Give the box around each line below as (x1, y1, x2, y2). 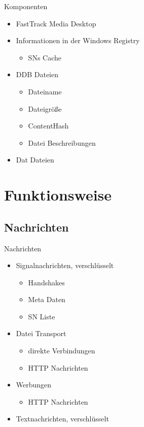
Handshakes (28, 277, 65, 287)
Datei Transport (16, 328, 66, 339)
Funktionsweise (4, 184, 112, 205)
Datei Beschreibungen (28, 137, 96, 148)
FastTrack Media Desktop (16, 18, 96, 28)
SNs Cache (28, 52, 61, 62)
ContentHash (28, 120, 69, 131)
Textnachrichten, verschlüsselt (16, 413, 109, 424)
